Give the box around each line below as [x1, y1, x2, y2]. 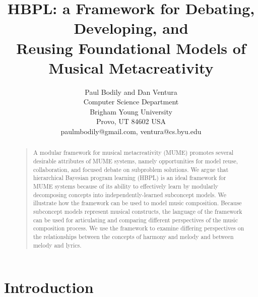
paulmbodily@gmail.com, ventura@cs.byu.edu [60, 126, 202, 137]
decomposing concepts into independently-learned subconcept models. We [33, 190, 227, 199]
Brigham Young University [90, 106, 172, 116]
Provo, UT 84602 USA [96, 116, 166, 127]
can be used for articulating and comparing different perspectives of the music [33, 215, 238, 224]
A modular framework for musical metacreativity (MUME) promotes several [33, 148, 234, 157]
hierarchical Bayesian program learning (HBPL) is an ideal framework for [33, 173, 226, 182]
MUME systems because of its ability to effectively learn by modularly [33, 182, 219, 191]
